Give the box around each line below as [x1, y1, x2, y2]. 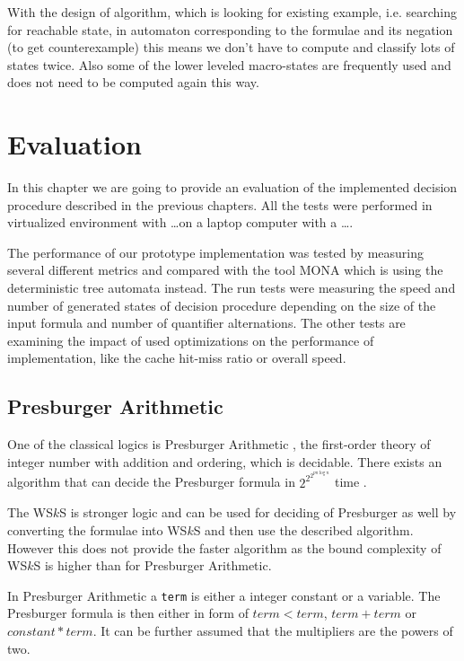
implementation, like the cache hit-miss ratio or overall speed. [7, 348, 346, 367]
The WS [7, 503, 53, 522]
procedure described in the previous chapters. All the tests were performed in [7, 195, 433, 214]
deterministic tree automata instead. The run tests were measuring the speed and [7, 278, 456, 297]
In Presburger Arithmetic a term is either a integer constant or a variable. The [7, 586, 441, 604]
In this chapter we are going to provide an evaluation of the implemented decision [7, 178, 458, 197]
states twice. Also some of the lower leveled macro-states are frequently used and [7, 55, 451, 74]
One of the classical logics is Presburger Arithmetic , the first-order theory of [7, 435, 431, 454]
